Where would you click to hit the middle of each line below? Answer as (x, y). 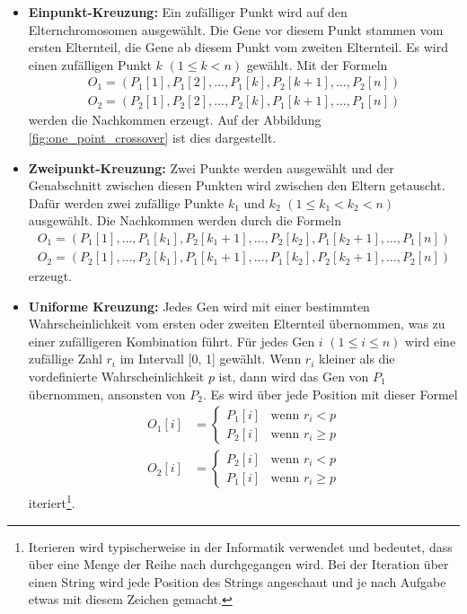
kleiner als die (357, 359)
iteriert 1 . (52, 501)
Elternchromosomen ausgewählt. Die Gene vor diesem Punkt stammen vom (236, 29)
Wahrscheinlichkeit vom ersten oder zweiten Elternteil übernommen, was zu (237, 324)
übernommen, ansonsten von (107, 394)
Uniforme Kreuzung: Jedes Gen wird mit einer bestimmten (199, 306)
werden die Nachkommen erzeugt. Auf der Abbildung (175, 120)
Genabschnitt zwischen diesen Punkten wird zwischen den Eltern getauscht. (237, 185)
